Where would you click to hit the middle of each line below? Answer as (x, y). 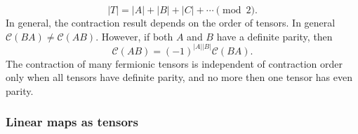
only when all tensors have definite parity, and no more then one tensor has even (179, 77)
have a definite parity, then (274, 36)
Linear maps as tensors (72, 122)
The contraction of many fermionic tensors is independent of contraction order (174, 63)
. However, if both (134, 36)
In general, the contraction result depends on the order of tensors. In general (171, 22)
